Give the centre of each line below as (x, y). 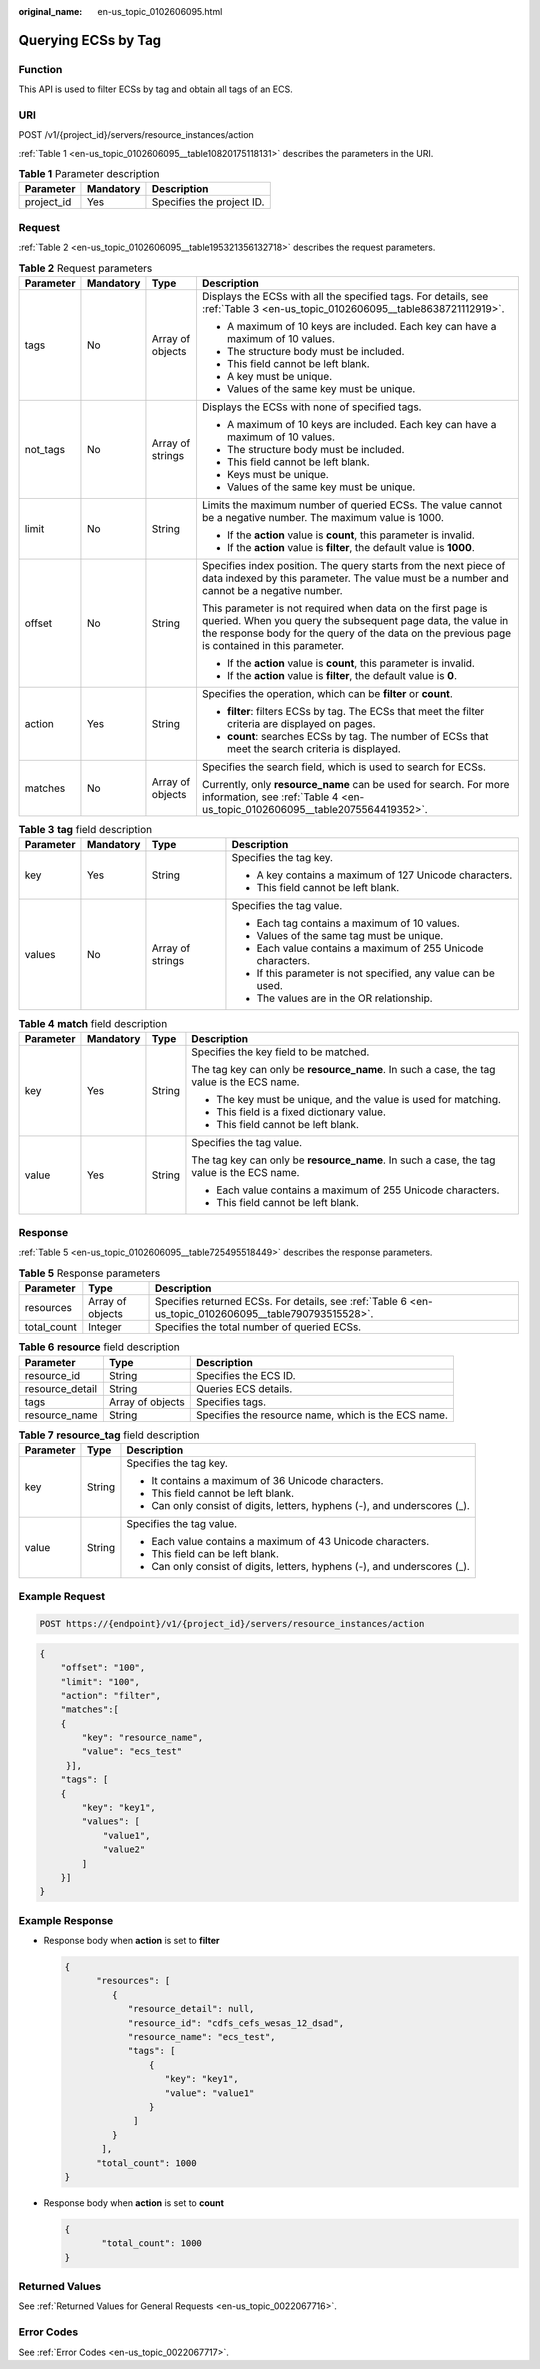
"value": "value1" (209, 2093)
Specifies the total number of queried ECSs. (258, 1327)
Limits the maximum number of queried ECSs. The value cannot (352, 505)
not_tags (44, 449)
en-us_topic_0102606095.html (160, 11)
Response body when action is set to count (134, 2202)
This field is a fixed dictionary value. (301, 1112)
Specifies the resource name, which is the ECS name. (322, 1415)
